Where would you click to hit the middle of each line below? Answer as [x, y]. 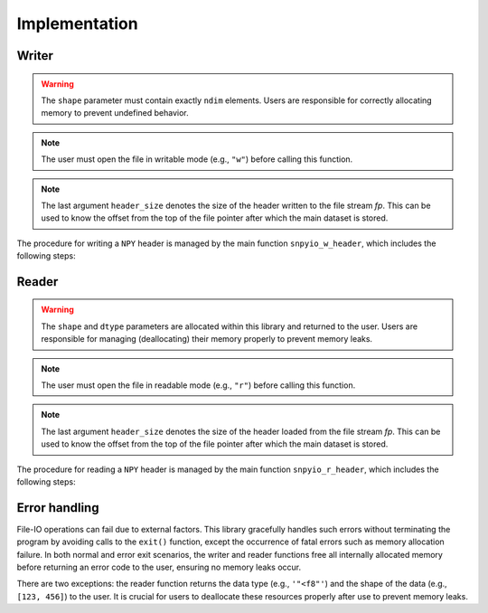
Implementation [78, 24]
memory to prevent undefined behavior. [115, 113]
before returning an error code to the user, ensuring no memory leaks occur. [159, 567]
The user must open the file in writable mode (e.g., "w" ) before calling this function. [197, 159]
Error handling [58, 508]
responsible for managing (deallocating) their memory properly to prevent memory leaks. [207, 339]
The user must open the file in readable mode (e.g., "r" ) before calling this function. [198, 385]
